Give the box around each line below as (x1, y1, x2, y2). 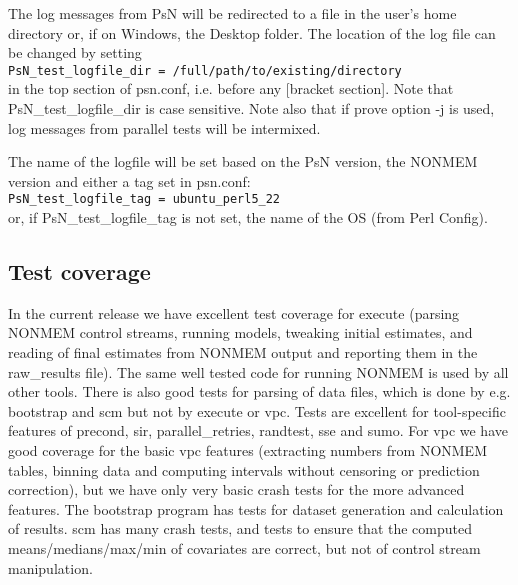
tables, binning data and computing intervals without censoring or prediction (8, 459, 480, 480)
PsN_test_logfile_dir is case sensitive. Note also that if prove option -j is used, (8, 98, 495, 119)
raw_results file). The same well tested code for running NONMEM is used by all (8, 361, 509, 382)
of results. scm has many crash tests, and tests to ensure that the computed (8, 518, 472, 539)
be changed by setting (8, 42, 142, 63)
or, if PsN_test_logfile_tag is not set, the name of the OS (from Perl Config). (8, 207, 488, 228)
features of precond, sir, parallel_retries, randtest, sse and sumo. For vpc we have (8, 420, 508, 441)
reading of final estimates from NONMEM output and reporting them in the (8, 342, 478, 363)
